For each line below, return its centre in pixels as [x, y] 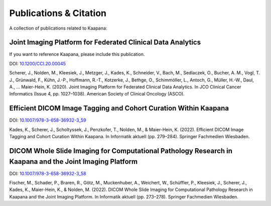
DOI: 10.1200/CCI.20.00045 [38, 63]
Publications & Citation [58, 13]
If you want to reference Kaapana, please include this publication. [77, 54]
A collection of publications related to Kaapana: [58, 28]
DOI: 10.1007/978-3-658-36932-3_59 [48, 120]
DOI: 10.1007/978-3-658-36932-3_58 [48, 173]
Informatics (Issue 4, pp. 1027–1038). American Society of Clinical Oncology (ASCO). [97, 94]
